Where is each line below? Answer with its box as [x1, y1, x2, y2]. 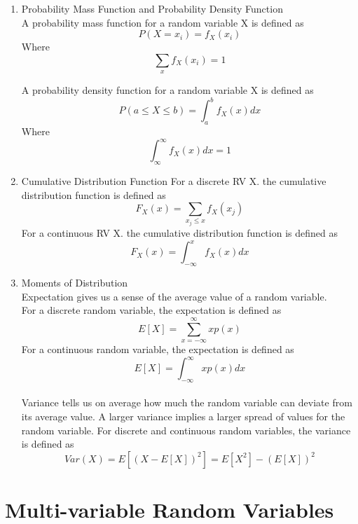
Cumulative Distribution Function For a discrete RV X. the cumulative [21, 173, 326, 188]
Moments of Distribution [21, 275, 128, 289]
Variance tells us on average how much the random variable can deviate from [21, 395, 352, 410]
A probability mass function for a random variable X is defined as [21, 15, 304, 29]
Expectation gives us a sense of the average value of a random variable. [21, 289, 327, 303]
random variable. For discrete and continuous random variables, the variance [21, 422, 351, 437]
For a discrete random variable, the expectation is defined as [21, 303, 282, 317]
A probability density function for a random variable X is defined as [21, 83, 314, 97]
